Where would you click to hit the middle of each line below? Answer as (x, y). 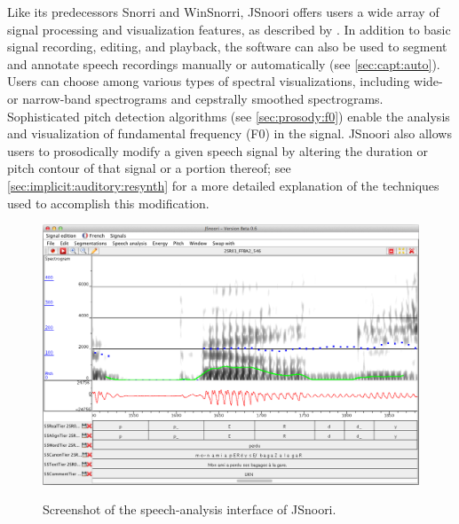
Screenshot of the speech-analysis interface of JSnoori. (190, 509)
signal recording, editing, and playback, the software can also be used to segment (227, 47)
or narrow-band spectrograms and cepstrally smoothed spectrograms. (195, 98)
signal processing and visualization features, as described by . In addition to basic (229, 29)
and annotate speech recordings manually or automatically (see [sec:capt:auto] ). (224, 63)
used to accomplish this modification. (108, 203)
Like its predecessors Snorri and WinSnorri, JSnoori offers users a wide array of (223, 12)
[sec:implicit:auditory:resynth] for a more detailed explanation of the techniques (223, 185)
